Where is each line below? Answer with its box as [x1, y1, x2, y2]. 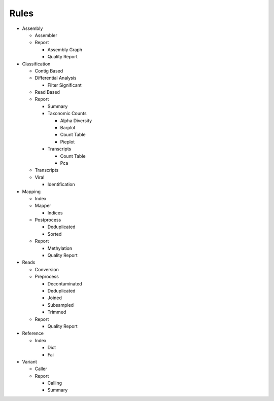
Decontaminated [47, 280, 82, 286]
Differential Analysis [35, 75, 77, 81]
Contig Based [35, 67, 63, 74]
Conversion [35, 266, 59, 272]
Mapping [22, 188, 41, 195]
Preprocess [35, 274, 59, 280]
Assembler [35, 32, 58, 38]
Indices [47, 209, 63, 215]
